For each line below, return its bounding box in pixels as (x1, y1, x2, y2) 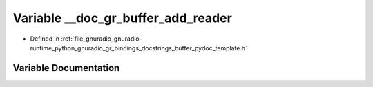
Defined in (30, 35, 60, 43)
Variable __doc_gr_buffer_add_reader (12, 10, 233, 26)
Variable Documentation (12, 62, 120, 74)
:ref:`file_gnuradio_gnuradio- (61, 35, 142, 43)
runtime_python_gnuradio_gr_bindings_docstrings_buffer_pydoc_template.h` (30, 43, 248, 52)
